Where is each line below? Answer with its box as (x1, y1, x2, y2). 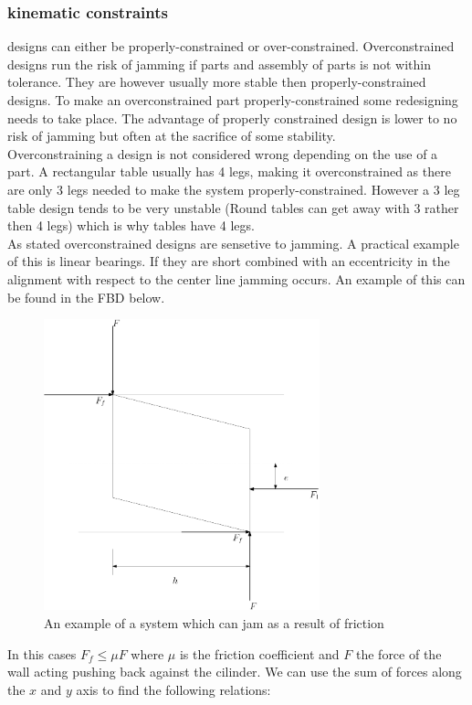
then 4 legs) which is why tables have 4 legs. (7, 216, 255, 235)
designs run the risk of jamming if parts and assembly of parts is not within (7, 54, 431, 73)
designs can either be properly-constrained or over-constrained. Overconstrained (7, 37, 455, 56)
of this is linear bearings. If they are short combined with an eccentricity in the (7, 251, 450, 271)
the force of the (355, 644, 442, 663)
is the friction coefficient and (179, 644, 340, 663)
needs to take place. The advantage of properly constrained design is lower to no (7, 108, 457, 127)
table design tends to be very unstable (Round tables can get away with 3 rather (7, 198, 459, 217)
